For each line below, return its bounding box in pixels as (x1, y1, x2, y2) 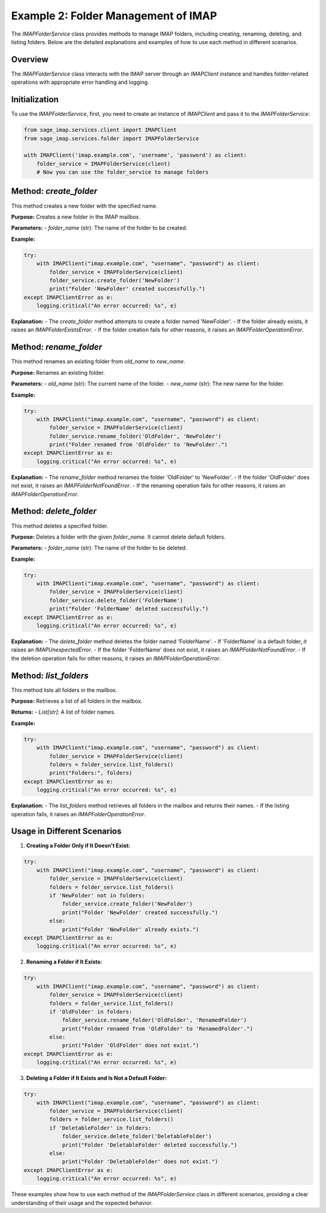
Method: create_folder (11, 186, 98, 196)
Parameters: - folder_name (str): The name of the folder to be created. (11, 224, 188, 232)
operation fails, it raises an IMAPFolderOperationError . (11, 810, 146, 818)
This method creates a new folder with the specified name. (11, 202, 158, 210)
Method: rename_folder (11, 342, 103, 353)
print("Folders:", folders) (49, 770, 133, 776)
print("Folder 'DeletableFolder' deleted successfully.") (62, 1141, 238, 1148)
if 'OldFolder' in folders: (49, 1008, 133, 1015)
